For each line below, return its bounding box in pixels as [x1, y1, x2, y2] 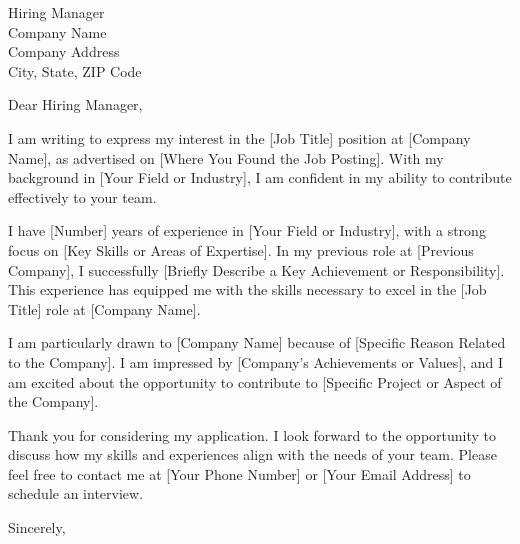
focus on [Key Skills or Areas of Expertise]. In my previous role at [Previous [8, 239, 474, 260]
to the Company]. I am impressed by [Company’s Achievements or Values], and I [8, 351, 504, 372]
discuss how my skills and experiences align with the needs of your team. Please [8, 444, 497, 465]
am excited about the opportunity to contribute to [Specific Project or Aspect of [8, 371, 502, 392]
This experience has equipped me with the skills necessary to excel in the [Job [8, 279, 487, 300]
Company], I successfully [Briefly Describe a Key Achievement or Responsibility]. [8, 259, 505, 280]
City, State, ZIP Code [8, 60, 142, 81]
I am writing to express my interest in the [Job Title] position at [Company [8, 127, 471, 148]
